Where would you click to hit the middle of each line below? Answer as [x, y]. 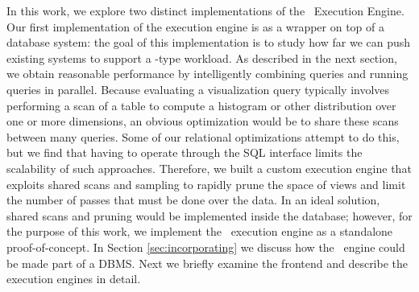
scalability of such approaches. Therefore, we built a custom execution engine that [209, 168]
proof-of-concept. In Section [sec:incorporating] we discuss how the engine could [206, 247]
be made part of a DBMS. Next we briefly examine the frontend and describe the [207, 263]
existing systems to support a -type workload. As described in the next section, [202, 58]
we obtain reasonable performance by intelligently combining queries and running [207, 74]
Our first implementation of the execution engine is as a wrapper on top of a [195, 26]
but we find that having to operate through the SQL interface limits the [185, 152]
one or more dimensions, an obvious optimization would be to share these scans [203, 121]
